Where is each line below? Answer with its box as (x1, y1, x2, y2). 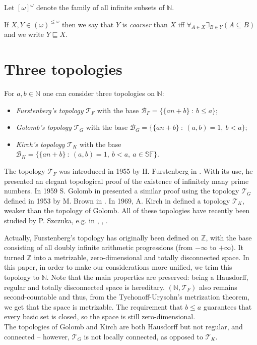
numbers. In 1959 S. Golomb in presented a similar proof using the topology (4, 185, 239, 196)
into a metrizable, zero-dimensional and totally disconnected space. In (34, 252, 249, 262)
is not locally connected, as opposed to (84, 331, 203, 341)
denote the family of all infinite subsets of (36, 2, 165, 12)
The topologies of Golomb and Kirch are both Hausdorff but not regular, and (4, 321, 243, 331)
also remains (199, 281, 237, 292)
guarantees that (203, 301, 252, 312)
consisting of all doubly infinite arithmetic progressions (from (4, 242, 193, 253)
